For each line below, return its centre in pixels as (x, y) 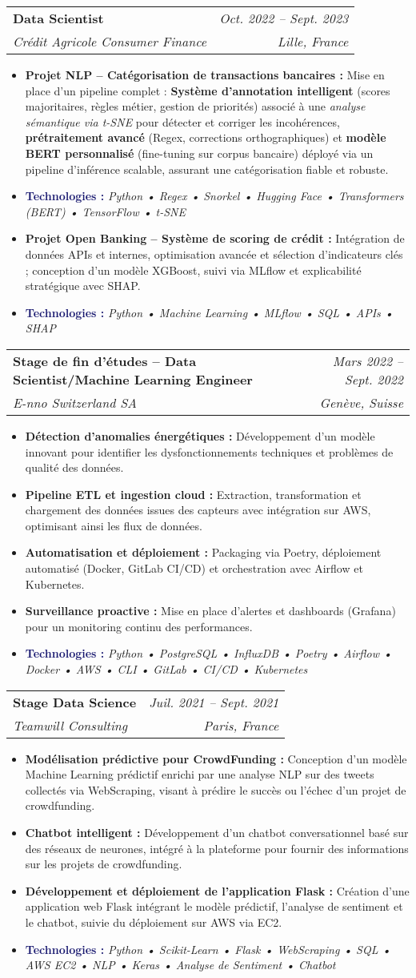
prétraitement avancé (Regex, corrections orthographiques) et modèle (206, 137)
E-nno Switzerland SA (75, 402)
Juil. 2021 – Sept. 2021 (214, 702)
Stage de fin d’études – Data (105, 360)
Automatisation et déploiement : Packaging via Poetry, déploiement (203, 552)
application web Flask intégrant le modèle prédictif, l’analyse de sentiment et (214, 906)
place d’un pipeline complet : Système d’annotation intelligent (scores (208, 90)
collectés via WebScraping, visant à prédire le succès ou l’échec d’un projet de (216, 789)
